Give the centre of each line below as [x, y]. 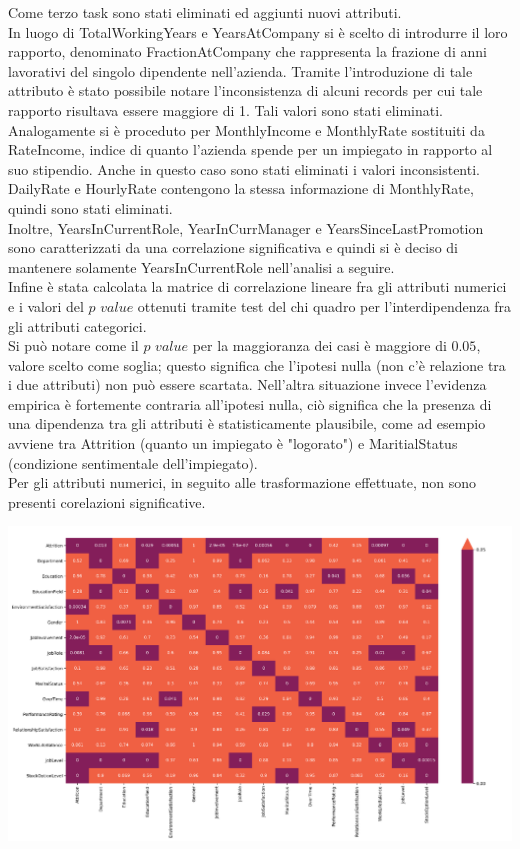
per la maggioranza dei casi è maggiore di [319, 345]
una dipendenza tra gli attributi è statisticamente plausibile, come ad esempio [247, 423]
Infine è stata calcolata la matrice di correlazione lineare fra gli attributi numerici [257, 286]
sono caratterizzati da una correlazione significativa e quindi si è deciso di [233, 247]
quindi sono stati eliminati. [90, 207]
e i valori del [46, 305]
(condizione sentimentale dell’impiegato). [133, 462]
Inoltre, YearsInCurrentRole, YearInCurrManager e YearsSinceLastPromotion [246, 227]
